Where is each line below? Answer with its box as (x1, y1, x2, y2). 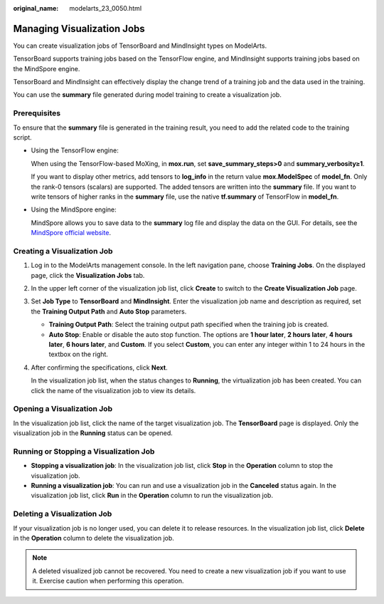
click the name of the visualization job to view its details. (31, 386, 196, 395)
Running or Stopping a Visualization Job (13, 446, 155, 456)
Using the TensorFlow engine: (31, 146, 119, 155)
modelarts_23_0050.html (69, 4, 142, 12)
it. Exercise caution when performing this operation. (32, 577, 184, 585)
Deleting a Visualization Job (13, 509, 112, 519)
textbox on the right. (48, 350, 108, 359)
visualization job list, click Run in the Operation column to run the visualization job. (31, 491, 274, 500)
